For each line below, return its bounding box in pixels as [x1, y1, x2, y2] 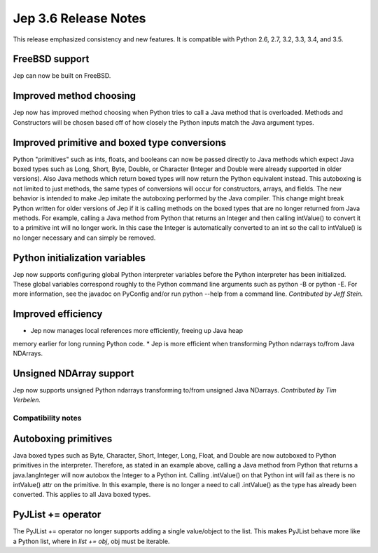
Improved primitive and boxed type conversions [13, 137, 227, 149]
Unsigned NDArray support [13, 367, 134, 379]
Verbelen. [13, 396, 41, 404]
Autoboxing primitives [13, 432, 113, 444]
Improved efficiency [13, 308, 103, 320]
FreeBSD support [13, 53, 90, 65]
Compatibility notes [13, 414, 82, 423]
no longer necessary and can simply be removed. [13, 233, 156, 242]
